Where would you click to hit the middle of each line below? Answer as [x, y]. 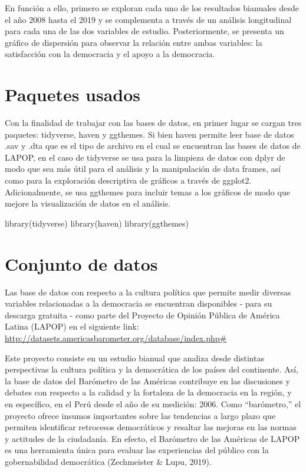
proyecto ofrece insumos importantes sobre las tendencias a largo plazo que [140, 415]
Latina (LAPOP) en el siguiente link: [72, 326]
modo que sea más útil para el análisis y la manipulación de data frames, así [143, 169]
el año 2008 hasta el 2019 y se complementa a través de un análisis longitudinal [148, 19]
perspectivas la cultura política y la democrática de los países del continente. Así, [152, 369]
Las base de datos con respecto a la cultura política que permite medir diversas [148, 292]
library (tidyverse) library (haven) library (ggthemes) [97, 223]
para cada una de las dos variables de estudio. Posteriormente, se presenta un [144, 31]
